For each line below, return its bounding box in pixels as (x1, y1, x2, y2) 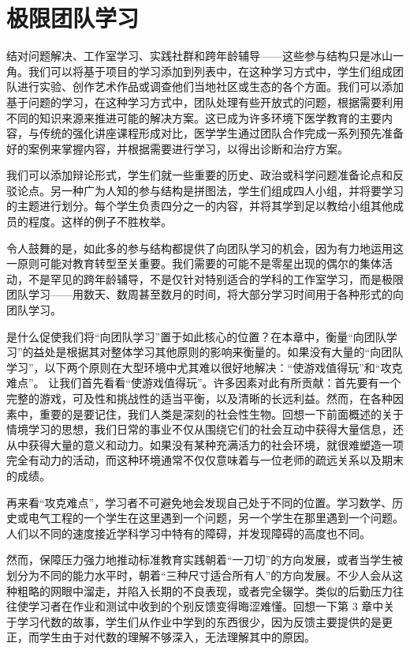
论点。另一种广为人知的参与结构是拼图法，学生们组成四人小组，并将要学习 (17, 182, 404, 198)
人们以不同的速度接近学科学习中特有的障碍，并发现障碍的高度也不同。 (6, 524, 371, 541)
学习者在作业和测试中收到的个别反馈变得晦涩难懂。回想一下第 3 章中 (28, 598, 384, 614)
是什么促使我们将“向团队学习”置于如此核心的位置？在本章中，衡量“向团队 (6, 328, 386, 344)
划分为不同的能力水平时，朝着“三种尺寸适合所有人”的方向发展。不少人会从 (6, 566, 393, 583)
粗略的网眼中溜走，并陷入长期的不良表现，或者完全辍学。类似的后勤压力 (17, 582, 393, 599)
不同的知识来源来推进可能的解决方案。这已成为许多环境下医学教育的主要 (6, 109, 382, 126)
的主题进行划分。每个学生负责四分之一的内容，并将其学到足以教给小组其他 (6, 197, 393, 214)
